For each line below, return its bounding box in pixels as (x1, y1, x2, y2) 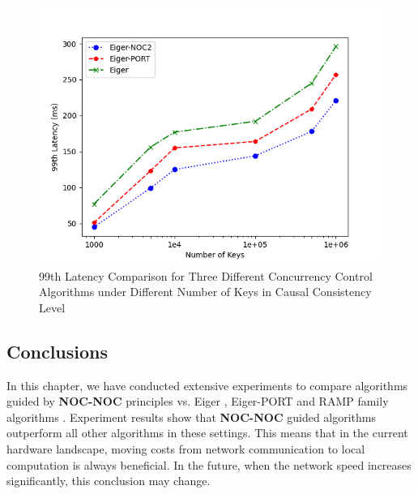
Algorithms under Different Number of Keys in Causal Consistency (39, 283, 372, 300)
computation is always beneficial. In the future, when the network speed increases (6, 456, 412, 473)
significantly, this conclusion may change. (6, 472, 211, 489)
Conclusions (6, 338, 109, 363)
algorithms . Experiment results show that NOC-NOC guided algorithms (6, 408, 377, 425)
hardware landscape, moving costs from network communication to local (6, 440, 365, 457)
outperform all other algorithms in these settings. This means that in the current (6, 424, 408, 441)
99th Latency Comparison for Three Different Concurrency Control (39, 267, 373, 284)
